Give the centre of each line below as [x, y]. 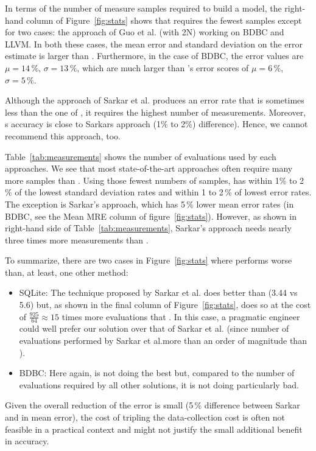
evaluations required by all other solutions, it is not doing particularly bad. [159, 384]
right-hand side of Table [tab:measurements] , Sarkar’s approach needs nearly [148, 228]
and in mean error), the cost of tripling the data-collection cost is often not [145, 417]
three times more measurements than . [77, 239]
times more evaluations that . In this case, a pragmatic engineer [181, 316]
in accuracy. [27, 441]
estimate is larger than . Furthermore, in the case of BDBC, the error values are [154, 56]
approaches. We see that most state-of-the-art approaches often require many [149, 168]
